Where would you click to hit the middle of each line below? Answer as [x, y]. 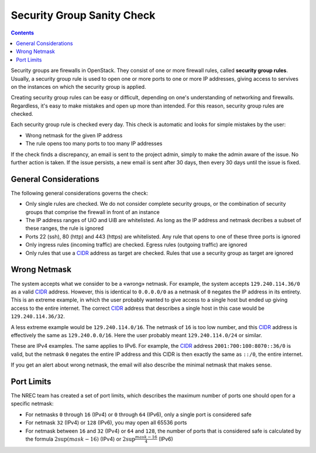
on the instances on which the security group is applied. [78, 87]
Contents [23, 33]
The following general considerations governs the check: [80, 193]
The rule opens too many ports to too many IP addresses [94, 144]
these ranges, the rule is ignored [65, 229]
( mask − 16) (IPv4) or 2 [97, 439]
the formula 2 [42, 439]
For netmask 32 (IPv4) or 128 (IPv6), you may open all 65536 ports [106, 423]
